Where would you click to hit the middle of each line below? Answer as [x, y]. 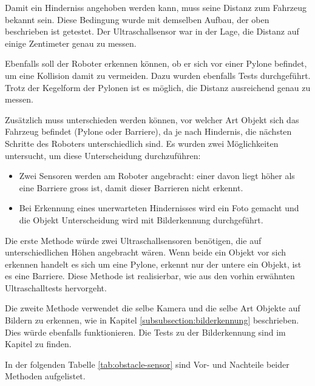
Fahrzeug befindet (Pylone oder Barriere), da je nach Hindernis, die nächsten [148, 131]
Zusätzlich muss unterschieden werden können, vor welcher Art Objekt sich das [152, 119]
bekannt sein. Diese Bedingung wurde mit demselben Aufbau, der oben [137, 19]
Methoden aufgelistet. [45, 376]
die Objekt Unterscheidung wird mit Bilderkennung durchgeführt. [141, 219]
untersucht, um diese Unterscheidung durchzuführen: [103, 155]
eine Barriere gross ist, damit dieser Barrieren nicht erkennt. [131, 187]
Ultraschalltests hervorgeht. [56, 287]
